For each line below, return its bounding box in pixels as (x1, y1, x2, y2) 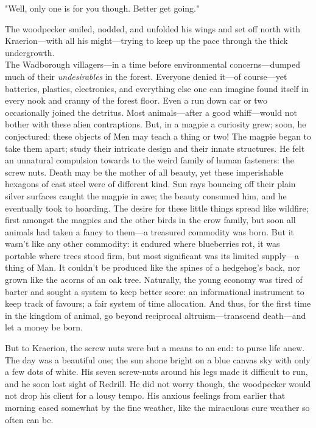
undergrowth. (5, 46, 55, 59)
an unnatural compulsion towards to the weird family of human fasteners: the (5, 154, 294, 166)
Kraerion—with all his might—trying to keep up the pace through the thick (5, 34, 288, 47)
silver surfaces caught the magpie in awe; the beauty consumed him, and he (5, 189, 287, 202)
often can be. (5, 413, 54, 426)
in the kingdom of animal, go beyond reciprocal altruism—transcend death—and (5, 309, 306, 321)
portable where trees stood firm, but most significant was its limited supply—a (5, 249, 299, 262)
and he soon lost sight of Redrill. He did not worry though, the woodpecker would (5, 377, 311, 390)
